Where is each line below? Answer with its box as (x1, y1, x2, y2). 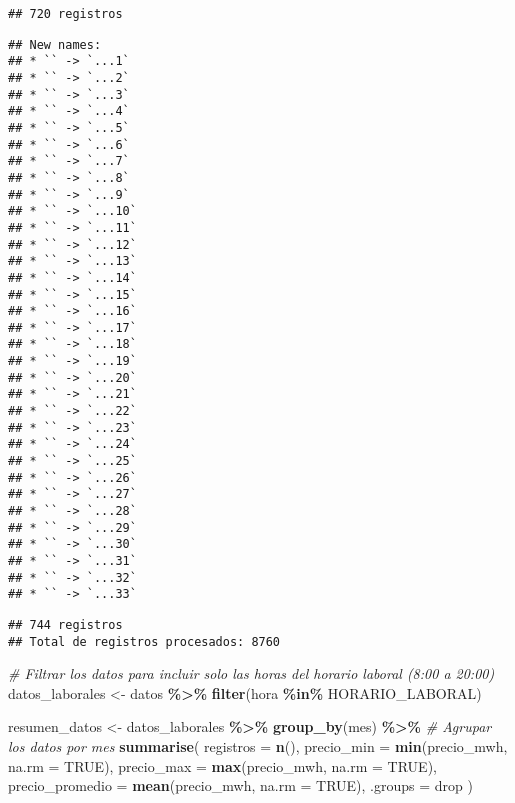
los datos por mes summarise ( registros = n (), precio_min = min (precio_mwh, (8, 736, 508, 757)
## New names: (8, 37, 102, 52)
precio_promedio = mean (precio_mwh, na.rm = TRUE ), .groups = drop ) (8, 775, 473, 796)
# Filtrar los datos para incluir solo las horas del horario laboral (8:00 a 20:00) (8, 663, 495, 684)
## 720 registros (8, 7, 123, 21)
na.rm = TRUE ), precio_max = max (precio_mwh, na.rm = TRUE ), (8, 755, 437, 776)
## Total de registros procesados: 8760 (8, 634, 281, 649)
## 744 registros (8, 617, 123, 632)
